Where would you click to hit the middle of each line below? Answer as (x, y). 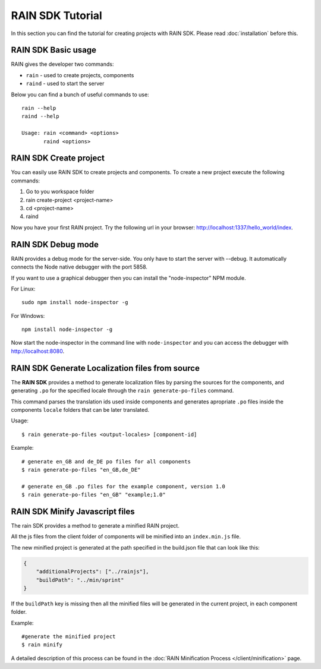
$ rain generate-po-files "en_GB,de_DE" (81, 470)
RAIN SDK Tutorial (56, 15)
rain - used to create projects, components (80, 75)
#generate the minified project (69, 637)
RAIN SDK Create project (58, 158)
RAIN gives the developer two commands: (62, 64)
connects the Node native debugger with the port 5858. (79, 267)
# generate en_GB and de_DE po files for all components (106, 461)
